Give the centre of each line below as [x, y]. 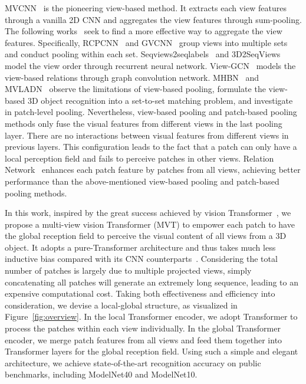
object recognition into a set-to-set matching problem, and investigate [167, 100]
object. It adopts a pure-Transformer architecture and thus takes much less [140, 247]
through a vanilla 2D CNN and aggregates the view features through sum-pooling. [153, 19]
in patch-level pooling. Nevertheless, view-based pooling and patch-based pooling [151, 112]
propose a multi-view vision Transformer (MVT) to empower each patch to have [150, 224]
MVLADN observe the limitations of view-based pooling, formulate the [135, 89]
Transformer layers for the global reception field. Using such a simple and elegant [152, 351]
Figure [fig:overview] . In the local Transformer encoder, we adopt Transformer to [151, 316]
